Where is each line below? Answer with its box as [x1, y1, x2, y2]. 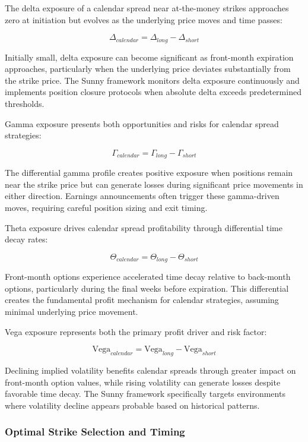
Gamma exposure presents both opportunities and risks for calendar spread [5, 117, 279, 130]
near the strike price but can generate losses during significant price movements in [5, 178, 303, 190]
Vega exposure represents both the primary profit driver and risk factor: [5, 325, 267, 337]
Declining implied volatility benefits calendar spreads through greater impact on [5, 364, 296, 377]
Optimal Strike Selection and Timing [5, 424, 185, 439]
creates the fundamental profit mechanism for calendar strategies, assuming [5, 293, 279, 306]
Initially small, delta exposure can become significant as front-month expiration [5, 50, 294, 63]
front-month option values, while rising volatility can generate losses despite [5, 375, 281, 388]
